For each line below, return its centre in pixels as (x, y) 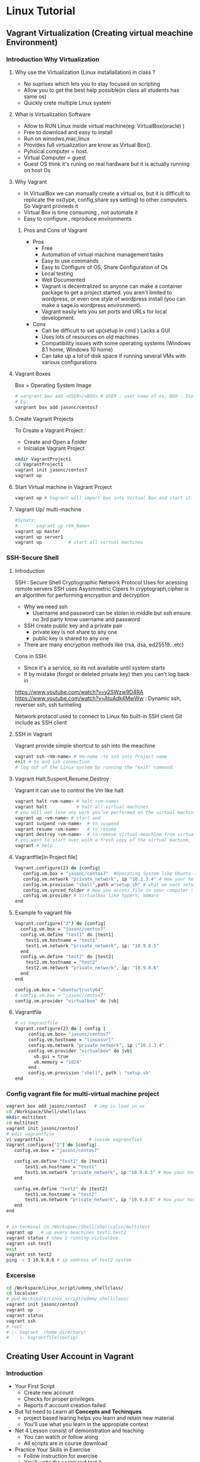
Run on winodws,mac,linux (57, 138)
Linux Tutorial (41, 11)
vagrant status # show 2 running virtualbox (62, 1238)
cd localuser (22, 1293)
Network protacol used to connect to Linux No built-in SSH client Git (99, 716)
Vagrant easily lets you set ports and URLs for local (104, 311)
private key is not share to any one (75, 632)
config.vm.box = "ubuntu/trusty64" (59, 990)
